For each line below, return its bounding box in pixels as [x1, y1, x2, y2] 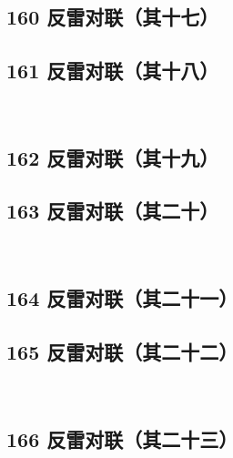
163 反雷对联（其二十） [6, 197, 219, 225]
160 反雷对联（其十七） [6, 2, 219, 30]
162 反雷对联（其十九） [6, 143, 219, 171]
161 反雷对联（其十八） [6, 56, 219, 84]
